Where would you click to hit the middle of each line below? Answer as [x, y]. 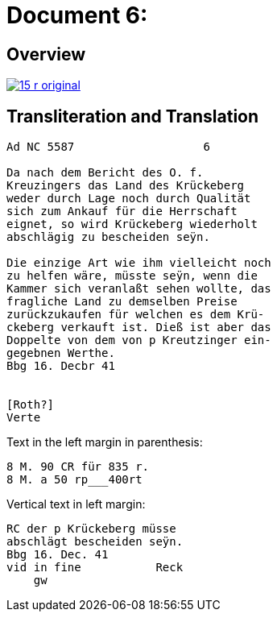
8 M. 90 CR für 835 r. [78, 467]
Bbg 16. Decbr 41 [61, 366]
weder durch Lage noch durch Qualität [129, 199]
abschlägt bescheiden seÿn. [95, 542]
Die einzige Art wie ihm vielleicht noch [139, 263]
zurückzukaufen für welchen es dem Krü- [136, 315]
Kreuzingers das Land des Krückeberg [126, 186]
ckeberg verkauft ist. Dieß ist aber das [139, 328]
